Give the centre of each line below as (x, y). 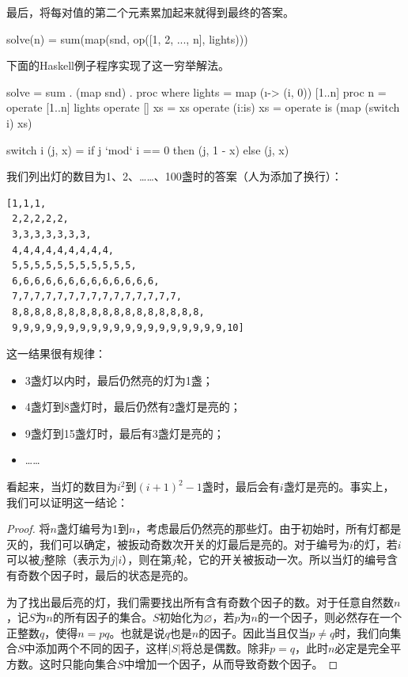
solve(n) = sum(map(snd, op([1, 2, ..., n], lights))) (127, 38)
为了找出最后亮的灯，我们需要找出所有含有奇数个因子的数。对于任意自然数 (200, 601)
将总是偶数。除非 (225, 648)
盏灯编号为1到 (93, 529)
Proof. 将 (28, 529)
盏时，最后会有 (241, 487)
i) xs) (19, 122)
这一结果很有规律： (56, 354)
